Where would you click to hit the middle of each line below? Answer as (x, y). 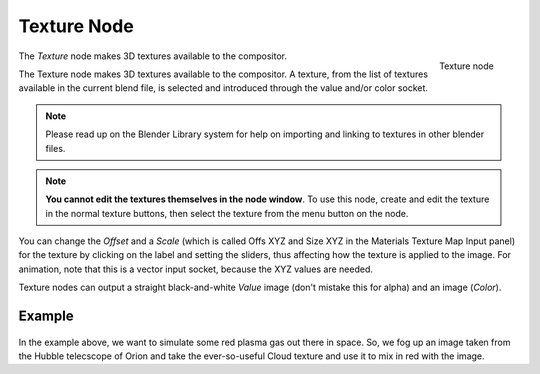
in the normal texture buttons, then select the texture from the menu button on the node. (227, 213)
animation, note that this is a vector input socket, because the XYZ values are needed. (196, 269)
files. (55, 148)
